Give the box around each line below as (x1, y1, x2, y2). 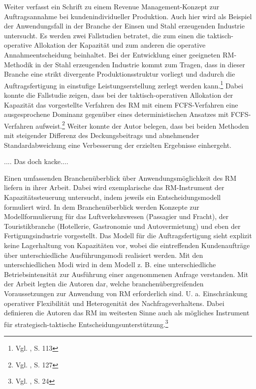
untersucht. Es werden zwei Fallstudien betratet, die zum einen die (4, 30, 205, 40)
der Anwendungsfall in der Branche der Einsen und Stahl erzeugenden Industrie (4, 21, 245, 31)
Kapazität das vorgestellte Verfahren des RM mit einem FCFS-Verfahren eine (4, 99, 238, 110)
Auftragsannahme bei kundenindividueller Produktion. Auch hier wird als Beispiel (4, 11, 252, 21)
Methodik (4, 59, 33, 69)
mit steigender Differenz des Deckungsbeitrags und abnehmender (4, 130, 199, 140)
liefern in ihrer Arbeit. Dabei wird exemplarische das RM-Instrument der (4, 182, 224, 193)
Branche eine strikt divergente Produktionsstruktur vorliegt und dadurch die (4, 69, 235, 79)
